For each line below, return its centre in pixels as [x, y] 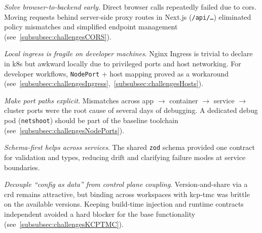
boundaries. [22, 167]
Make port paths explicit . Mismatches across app [79, 100]
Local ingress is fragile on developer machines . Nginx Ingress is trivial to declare [128, 53]
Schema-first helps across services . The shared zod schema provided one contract [129, 147]
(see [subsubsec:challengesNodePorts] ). [64, 130]
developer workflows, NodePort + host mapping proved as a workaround [117, 73]
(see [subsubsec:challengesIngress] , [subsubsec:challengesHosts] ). [104, 83]
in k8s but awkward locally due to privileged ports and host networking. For [123, 64]
